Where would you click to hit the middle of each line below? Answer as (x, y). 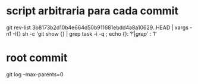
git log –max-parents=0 (35, 74)
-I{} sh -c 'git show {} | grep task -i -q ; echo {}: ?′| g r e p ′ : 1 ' (85, 33)
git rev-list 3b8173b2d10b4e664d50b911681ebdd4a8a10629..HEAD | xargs (98, 27)
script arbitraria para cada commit (92, 11)
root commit (37, 58)
